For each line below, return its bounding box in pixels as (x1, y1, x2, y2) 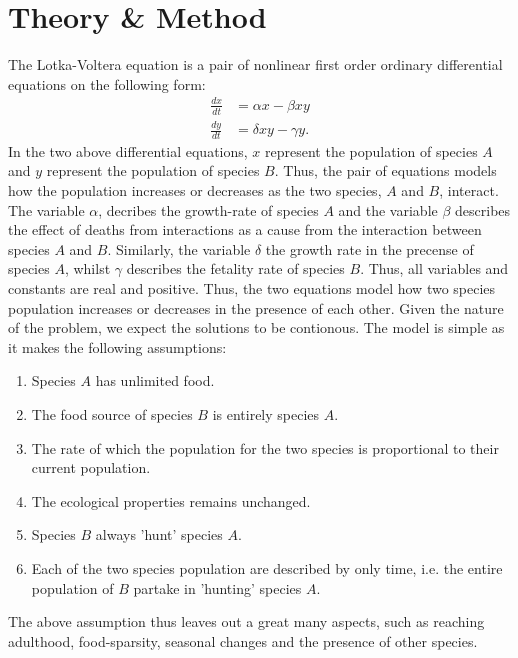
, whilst (64, 258, 111, 279)
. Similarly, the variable (107, 238, 251, 259)
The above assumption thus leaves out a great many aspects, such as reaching (8, 611, 485, 632)
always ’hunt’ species (95, 524, 223, 545)
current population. (31, 457, 151, 478)
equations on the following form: (8, 73, 206, 94)
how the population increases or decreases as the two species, (8, 180, 382, 201)
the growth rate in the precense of (265, 238, 474, 259)
